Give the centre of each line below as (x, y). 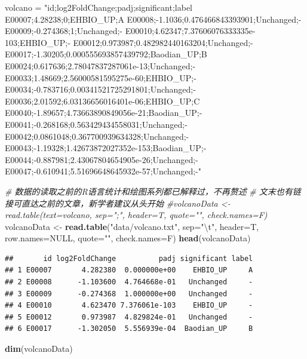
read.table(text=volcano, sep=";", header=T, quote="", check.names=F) (136, 215)
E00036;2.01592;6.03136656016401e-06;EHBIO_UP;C (102, 101)
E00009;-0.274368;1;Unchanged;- (64, 31)
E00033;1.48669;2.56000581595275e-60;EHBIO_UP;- (101, 77)
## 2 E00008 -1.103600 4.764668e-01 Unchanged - (129, 282)
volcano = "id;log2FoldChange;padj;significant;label (99, 7)
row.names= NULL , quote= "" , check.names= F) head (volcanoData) (128, 238)
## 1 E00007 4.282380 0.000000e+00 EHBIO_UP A (129, 270)
